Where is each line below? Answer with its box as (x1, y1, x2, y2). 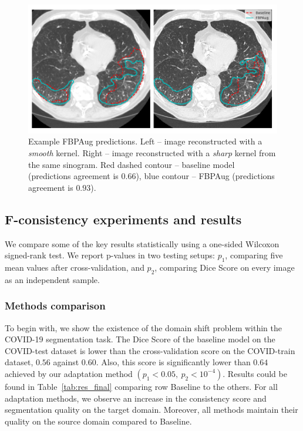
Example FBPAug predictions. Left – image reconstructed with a (28, 135, 262, 147)
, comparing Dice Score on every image (154, 261, 295, 273)
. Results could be (223, 367, 287, 379)
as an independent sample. (5, 273, 100, 285)
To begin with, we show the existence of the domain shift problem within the (5, 321, 282, 334)
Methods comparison (5, 298, 106, 313)
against (53, 356, 79, 368)
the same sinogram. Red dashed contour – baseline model (28, 158, 235, 170)
